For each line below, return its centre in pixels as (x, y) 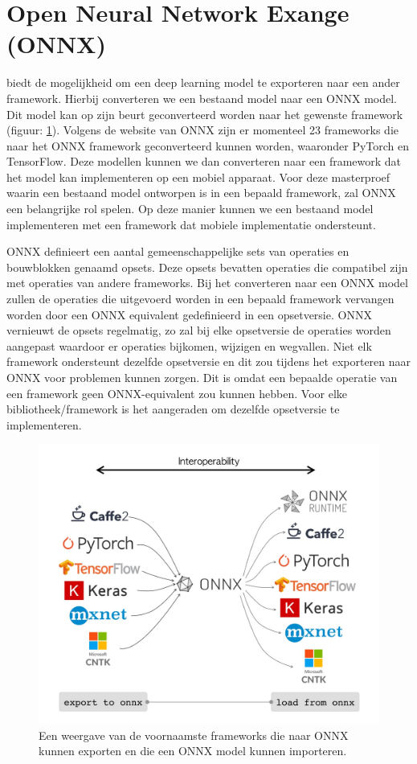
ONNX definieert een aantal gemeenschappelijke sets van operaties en (178, 251)
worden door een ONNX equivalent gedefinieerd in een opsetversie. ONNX (189, 314)
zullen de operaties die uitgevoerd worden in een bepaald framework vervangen (200, 299)
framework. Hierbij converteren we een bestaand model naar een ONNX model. (202, 98)
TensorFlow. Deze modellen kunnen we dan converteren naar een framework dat (204, 161)
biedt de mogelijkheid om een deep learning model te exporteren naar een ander (203, 82)
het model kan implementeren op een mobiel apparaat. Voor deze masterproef (198, 177)
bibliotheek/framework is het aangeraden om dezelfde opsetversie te (173, 409)
